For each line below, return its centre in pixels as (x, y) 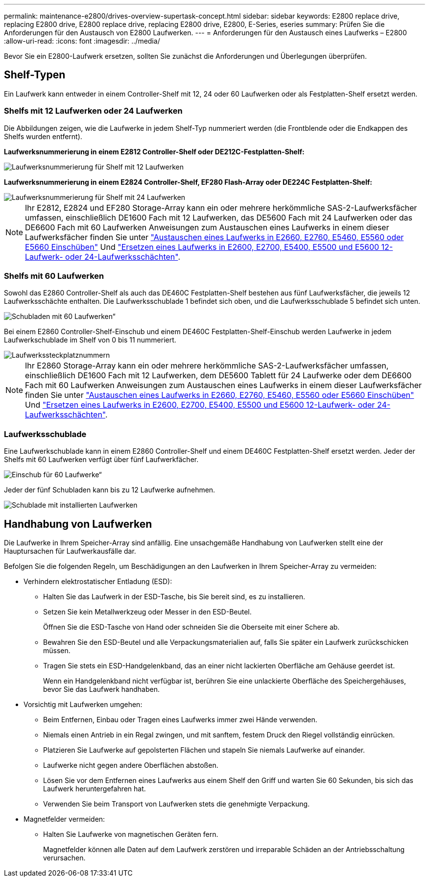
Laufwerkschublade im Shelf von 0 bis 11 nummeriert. (90, 340)
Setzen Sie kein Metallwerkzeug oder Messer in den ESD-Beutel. (147, 612)
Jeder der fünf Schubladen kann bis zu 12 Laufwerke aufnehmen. (110, 490)
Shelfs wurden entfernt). (43, 136)
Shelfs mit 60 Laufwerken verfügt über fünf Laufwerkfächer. (101, 460)
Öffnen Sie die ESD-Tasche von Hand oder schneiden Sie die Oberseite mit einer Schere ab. (191, 627)
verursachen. (64, 857)
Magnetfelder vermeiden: (64, 819)
